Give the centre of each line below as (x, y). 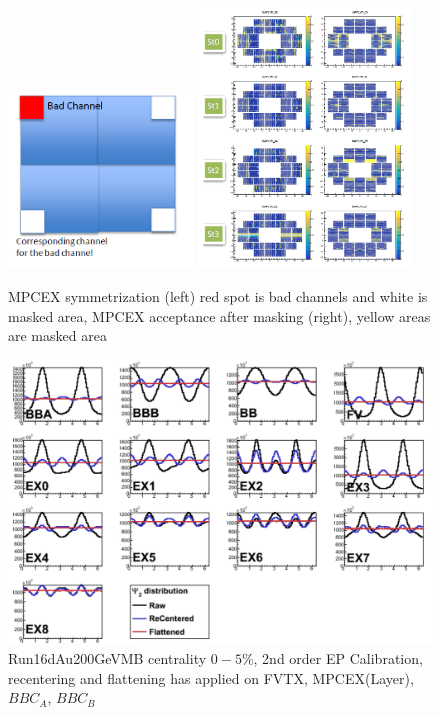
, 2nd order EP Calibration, (338, 658)
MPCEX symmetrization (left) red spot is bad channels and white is (218, 296)
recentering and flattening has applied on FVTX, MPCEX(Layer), (211, 677)
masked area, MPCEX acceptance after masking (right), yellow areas (219, 315)
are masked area (57, 335)
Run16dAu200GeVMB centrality (107, 658)
